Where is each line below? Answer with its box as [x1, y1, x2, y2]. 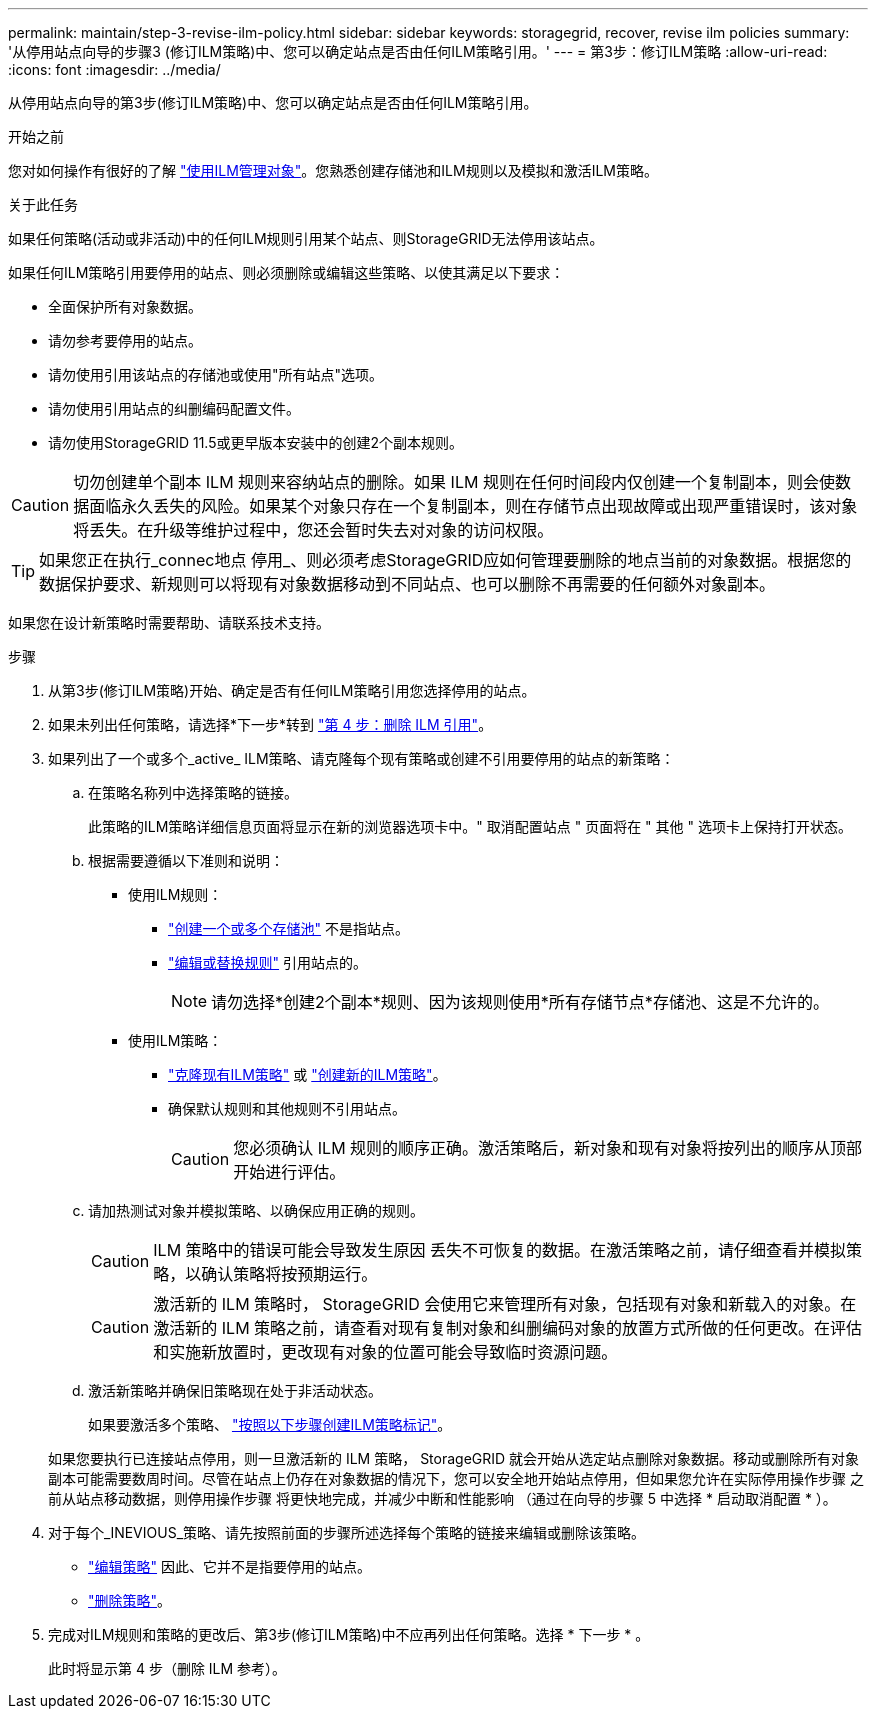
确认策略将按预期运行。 [201, 1264, 378, 1284]
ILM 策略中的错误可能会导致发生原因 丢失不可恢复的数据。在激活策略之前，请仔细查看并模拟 [153, 1240, 847, 1260]
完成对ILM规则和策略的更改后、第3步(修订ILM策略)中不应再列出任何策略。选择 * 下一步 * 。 [48, 1626, 650, 1643]
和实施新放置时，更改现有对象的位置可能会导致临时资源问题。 [153, 1342, 618, 1362]
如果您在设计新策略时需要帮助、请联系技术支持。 [8, 614, 330, 631]
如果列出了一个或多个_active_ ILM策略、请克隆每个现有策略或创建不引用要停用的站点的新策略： [48, 750, 675, 767]
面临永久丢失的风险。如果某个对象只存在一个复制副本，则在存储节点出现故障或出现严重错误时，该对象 [89, 496, 858, 516]
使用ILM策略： [128, 1032, 223, 1049]
